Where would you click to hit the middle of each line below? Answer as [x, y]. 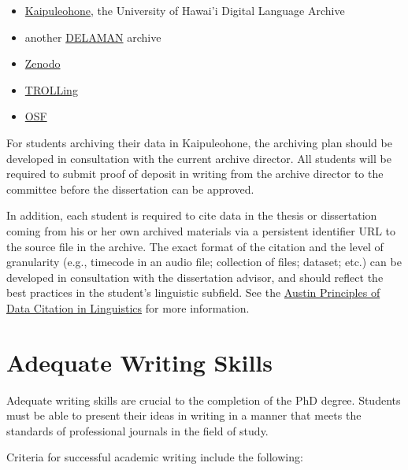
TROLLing [51, 89]
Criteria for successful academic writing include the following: [155, 457]
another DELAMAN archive [93, 37]
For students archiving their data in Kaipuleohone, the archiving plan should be [199, 142]
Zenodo [43, 63]
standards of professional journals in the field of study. [137, 430]
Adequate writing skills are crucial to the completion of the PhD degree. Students [204, 400]
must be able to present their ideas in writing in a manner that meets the [184, 415]
